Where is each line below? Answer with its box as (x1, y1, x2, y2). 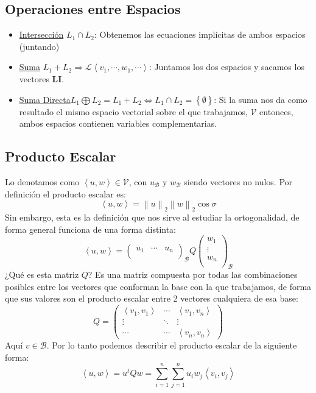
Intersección (19, 28, 64, 41)
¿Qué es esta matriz (5, 268, 79, 281)
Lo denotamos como (5, 175, 80, 188)
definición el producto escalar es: (5, 187, 126, 200)
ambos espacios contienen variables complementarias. (19, 117, 217, 130)
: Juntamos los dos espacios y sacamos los (149, 60, 304, 73)
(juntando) (19, 40, 60, 52)
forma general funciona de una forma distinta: (5, 222, 177, 235)
